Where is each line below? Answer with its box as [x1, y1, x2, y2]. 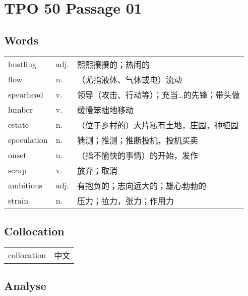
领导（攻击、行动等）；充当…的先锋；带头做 [77, 88, 240, 101]
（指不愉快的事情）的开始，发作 [77, 149, 199, 161]
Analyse [4, 278, 46, 293]
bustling [8, 58, 37, 70]
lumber [8, 104, 33, 116]
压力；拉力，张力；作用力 [77, 194, 174, 207]
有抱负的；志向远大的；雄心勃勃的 [77, 179, 207, 191]
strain [8, 194, 29, 207]
